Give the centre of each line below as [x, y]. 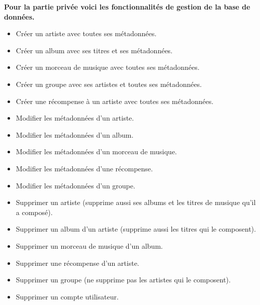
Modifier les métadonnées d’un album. [75, 134]
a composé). [34, 212]
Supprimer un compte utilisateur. [67, 296]
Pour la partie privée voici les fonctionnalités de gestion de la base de [127, 7]
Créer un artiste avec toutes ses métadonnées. [86, 33]
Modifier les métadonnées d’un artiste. [75, 118]
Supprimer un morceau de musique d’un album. [89, 245]
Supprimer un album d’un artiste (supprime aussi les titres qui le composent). [136, 229]
